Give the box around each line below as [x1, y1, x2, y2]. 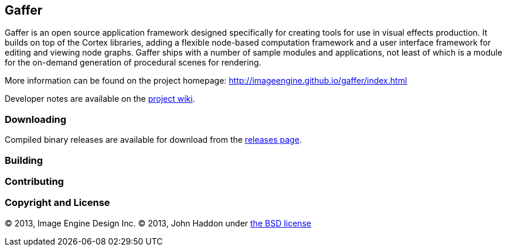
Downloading [5, 113, 67, 125]
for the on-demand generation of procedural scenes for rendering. [5, 57, 261, 68]
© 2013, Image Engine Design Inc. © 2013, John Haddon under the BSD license [5, 218, 311, 228]
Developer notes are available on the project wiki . [5, 94, 195, 104]
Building [5, 154, 43, 166]
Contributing [5, 175, 64, 187]
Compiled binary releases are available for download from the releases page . [5, 135, 302, 145]
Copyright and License [5, 197, 110, 209]
